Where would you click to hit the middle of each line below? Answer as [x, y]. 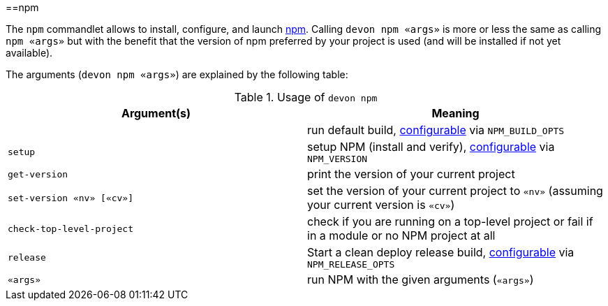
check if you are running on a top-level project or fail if [450, 221]
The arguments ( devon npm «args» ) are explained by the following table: [177, 74]
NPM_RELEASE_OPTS [351, 264]
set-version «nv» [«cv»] [71, 198]
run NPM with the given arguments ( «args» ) [421, 279]
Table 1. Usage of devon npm [306, 97]
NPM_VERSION [338, 159]
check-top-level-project [71, 228]
